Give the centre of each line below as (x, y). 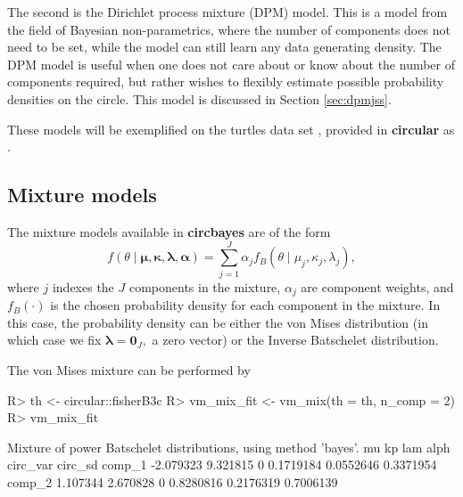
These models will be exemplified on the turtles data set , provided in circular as (231, 129)
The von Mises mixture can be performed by (129, 369)
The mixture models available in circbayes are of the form (169, 231)
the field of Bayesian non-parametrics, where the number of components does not (229, 29)
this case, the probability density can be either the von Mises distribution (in (218, 322)
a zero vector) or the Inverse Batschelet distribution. (295, 340)
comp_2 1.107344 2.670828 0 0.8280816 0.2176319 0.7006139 (173, 481)
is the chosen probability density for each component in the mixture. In (245, 305)
